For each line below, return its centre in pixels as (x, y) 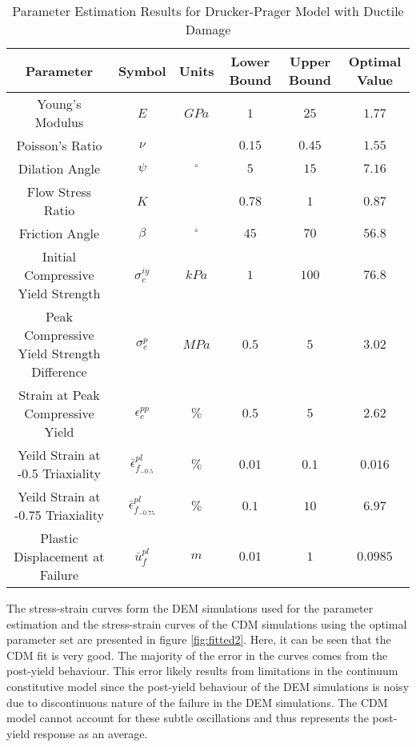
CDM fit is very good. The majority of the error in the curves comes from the (197, 655)
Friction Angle (59, 233)
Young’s (59, 104)
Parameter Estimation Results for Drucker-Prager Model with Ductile (208, 11)
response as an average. (90, 733)
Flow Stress (59, 192)
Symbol (142, 70)
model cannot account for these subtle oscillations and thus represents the (188, 718)
